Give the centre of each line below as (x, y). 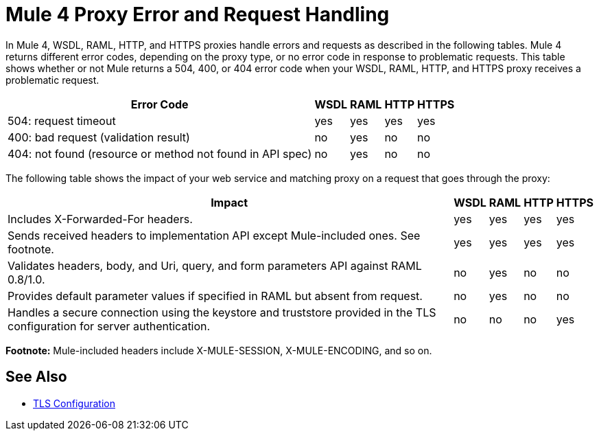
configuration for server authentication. (109, 326)
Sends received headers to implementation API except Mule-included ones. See (214, 235)
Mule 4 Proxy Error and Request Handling (198, 14)
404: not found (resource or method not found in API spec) (160, 153)
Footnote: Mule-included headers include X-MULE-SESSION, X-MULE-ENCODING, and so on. (219, 350)
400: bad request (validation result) (99, 137)
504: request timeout (62, 121)
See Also (36, 377)
